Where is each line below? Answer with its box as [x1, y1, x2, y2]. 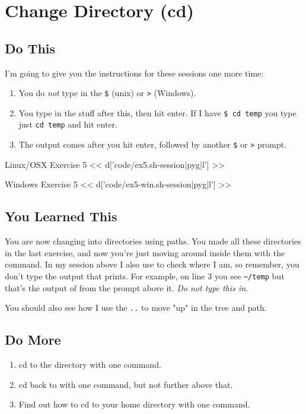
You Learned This [5, 207, 117, 225]
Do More [5, 330, 61, 349]
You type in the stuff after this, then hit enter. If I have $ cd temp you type [18, 106, 297, 119]
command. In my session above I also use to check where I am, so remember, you [5, 258, 299, 270]
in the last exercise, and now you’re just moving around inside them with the [5, 246, 285, 259]
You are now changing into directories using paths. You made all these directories [5, 235, 301, 247]
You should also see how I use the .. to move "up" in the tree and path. [5, 301, 267, 314]
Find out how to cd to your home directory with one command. [18, 398, 250, 410]
